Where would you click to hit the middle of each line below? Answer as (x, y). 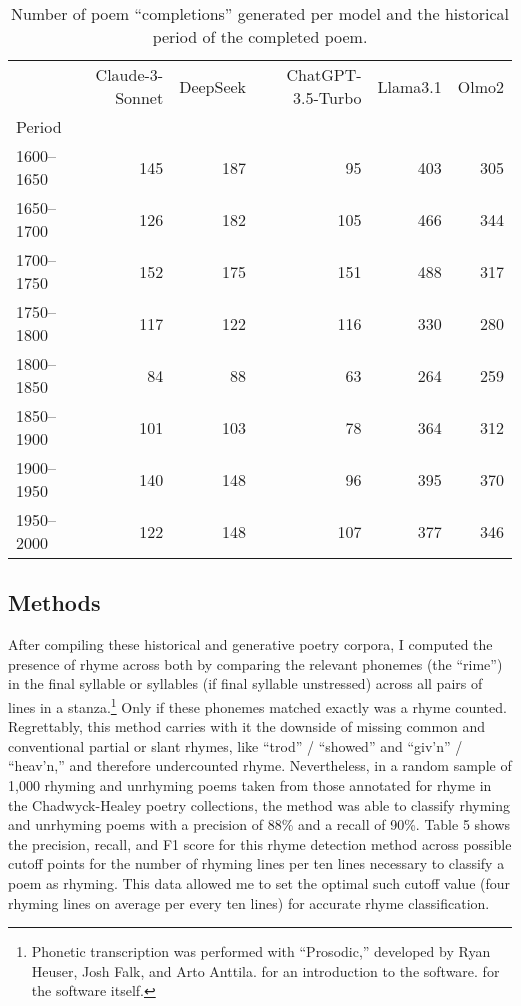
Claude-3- (129, 74)
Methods (54, 602)
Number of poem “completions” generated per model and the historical (260, 13)
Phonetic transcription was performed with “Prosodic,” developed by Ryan (261, 951)
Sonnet (139, 97)
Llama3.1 (409, 86)
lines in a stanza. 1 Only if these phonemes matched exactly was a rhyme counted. (257, 705)
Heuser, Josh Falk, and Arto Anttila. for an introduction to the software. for (265, 970)
